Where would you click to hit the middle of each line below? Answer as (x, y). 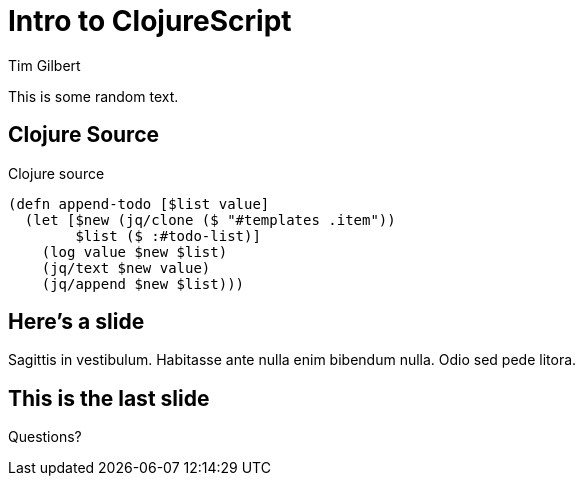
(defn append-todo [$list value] (139, 203)
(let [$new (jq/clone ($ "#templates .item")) (210, 219)
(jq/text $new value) (126, 267)
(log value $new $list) (134, 251)
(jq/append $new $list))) (143, 283)
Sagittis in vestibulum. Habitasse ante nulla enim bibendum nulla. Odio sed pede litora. (292, 360)
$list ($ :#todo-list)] (168, 235)
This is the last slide (109, 398)
